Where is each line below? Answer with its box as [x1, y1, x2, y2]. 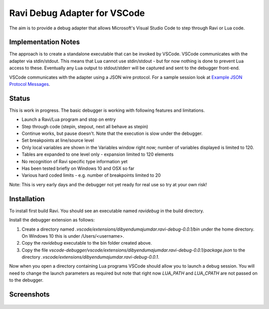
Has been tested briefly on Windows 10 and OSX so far [21, 165, 134, 172]
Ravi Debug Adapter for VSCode [9, 7, 145, 18]
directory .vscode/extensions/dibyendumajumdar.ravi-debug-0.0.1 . [21, 254, 159, 260]
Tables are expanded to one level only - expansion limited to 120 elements [21, 151, 174, 157]
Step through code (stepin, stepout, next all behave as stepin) [21, 123, 148, 129]
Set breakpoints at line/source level [21, 137, 94, 143]
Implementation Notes [9, 38, 80, 46]
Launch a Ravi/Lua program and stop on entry [21, 116, 116, 122]
